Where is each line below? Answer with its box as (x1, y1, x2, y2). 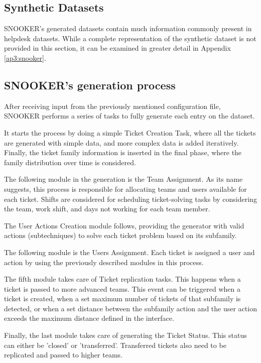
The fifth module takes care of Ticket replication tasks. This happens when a (4, 274, 241, 284)
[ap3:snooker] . (4, 52, 46, 63)
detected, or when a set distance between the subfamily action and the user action (4, 303, 257, 313)
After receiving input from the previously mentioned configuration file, (4, 100, 221, 111)
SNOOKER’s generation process (4, 77, 176, 92)
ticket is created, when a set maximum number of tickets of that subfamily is (4, 293, 241, 304)
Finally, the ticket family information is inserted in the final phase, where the (4, 147, 242, 158)
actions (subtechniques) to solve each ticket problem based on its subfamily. (4, 230, 237, 240)
